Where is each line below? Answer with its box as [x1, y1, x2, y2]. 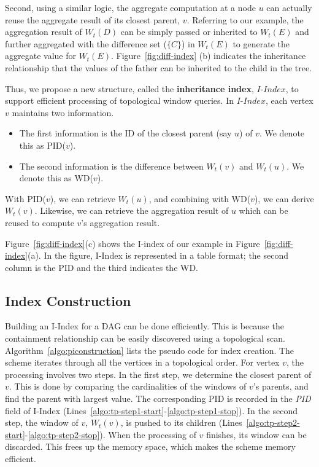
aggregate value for [5, 49, 76, 62]
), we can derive [254, 192, 314, 205]
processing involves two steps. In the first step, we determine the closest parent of [5, 367, 312, 380]
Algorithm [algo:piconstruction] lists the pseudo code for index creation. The [5, 343, 294, 356]
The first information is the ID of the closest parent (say [19, 127, 232, 139]
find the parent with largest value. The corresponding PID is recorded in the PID [5, 392, 311, 405]
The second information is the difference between [19, 159, 204, 172]
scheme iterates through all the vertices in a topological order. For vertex [5, 356, 280, 369]
